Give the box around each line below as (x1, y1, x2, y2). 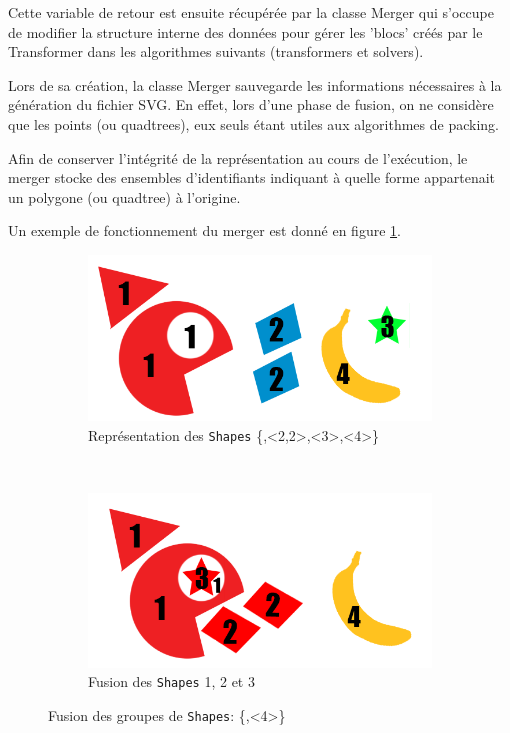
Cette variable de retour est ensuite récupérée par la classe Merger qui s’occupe (8, 2, 494, 22)
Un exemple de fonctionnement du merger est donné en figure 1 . (8, 220, 401, 241)
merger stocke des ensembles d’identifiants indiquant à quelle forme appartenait (8, 167, 496, 188)
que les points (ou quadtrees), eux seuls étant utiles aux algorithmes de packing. (8, 113, 499, 134)
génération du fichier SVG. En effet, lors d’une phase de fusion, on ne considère (8, 94, 494, 115)
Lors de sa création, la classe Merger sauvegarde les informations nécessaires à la (8, 74, 502, 95)
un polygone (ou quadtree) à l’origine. (8, 186, 241, 207)
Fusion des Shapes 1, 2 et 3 (88, 671, 255, 692)
